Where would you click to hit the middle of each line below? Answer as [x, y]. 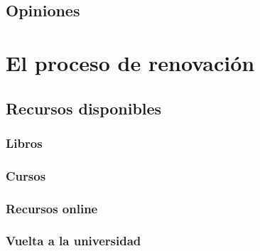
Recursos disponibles [84, 108]
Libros [24, 143]
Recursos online [52, 208]
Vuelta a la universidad [74, 241]
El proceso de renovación [130, 62]
